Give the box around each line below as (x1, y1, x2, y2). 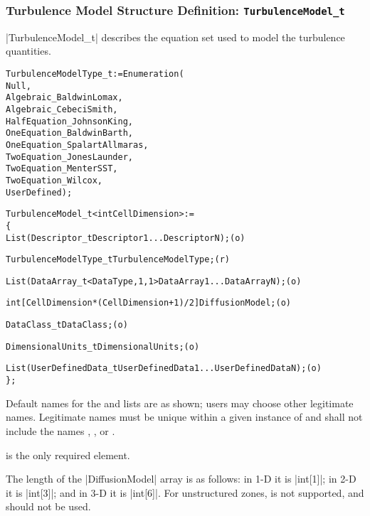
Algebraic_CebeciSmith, (6, 104, 118, 114)
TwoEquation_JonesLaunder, (6, 151, 133, 162)
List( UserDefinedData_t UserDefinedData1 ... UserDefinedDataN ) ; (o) (6, 363, 322, 374)
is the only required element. (6, 447, 130, 462)
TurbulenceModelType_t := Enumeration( (6, 68, 184, 79)
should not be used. (6, 499, 91, 514)
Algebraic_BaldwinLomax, (6, 92, 123, 103)
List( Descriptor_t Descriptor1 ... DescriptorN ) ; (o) (6, 232, 245, 243)
